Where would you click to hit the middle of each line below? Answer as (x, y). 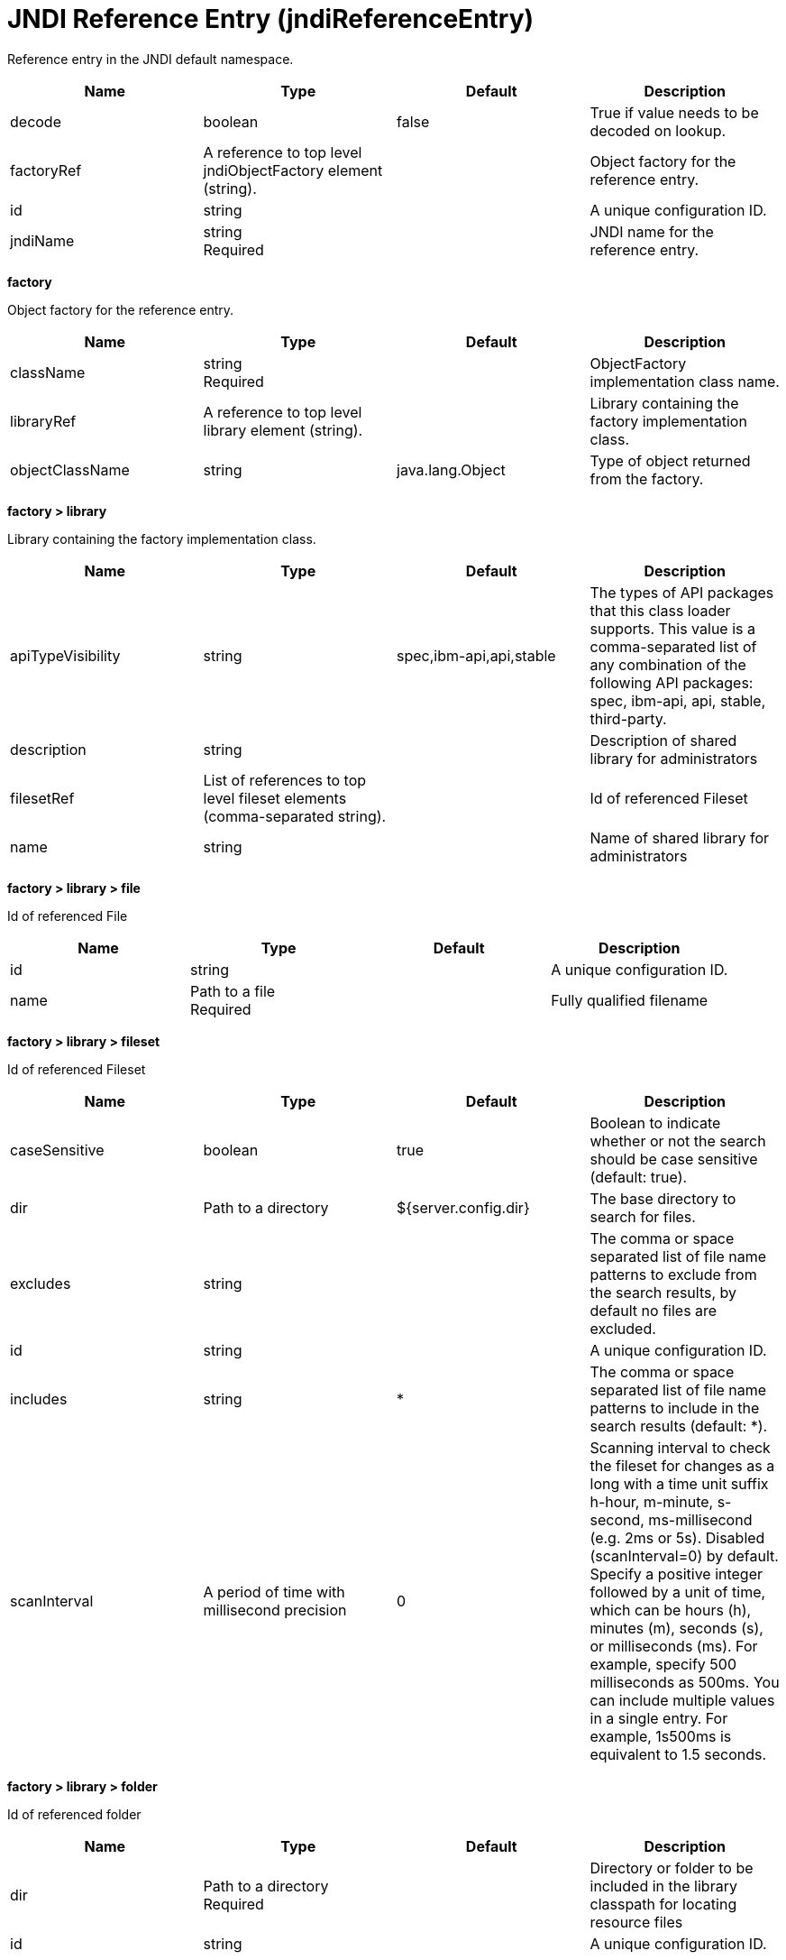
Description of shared (663, 740)
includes (39, 1399)
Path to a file (233, 991)
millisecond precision (275, 1610)
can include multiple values (682, 1700)
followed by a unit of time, (678, 1592)
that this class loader (660, 610)
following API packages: (672, 682)
